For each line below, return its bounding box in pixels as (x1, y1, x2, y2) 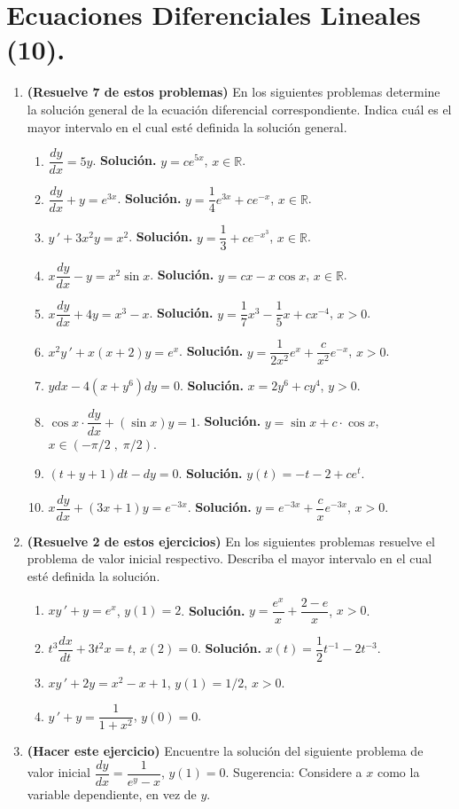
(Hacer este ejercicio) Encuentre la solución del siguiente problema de (27, 742, 424, 760)
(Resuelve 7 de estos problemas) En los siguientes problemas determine (27, 82, 440, 101)
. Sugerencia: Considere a (225, 763, 362, 782)
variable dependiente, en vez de (27, 785, 197, 804)
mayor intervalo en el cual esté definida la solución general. (27, 117, 347, 136)
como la (377, 763, 420, 782)
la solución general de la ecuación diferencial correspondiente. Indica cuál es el (27, 99, 452, 118)
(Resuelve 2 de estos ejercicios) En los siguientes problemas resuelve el (27, 531, 435, 550)
